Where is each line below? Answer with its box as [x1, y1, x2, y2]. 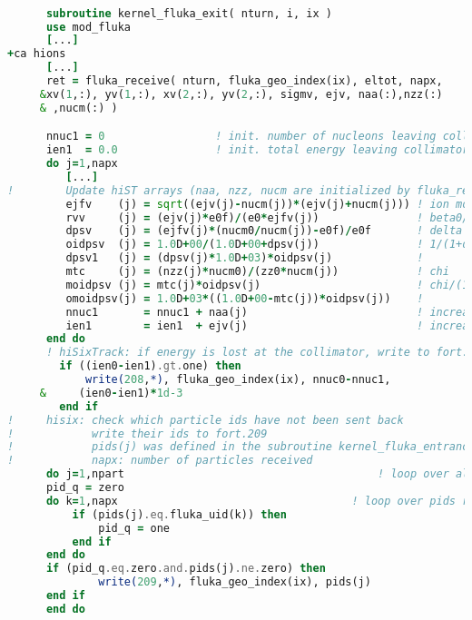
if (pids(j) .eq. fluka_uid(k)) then [72, 507, 287, 521]
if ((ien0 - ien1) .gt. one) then [59, 359, 241, 373]
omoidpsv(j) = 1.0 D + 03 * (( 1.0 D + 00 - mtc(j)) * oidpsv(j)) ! [65, 291, 424, 305]
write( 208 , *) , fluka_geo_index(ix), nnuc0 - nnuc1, [84, 373, 391, 387]
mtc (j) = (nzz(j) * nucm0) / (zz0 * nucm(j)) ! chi [65, 265, 449, 279]
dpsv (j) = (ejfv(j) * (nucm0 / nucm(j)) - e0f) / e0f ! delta [65, 224, 463, 238]
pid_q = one [98, 521, 170, 535]
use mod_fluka [45, 20, 132, 34]
